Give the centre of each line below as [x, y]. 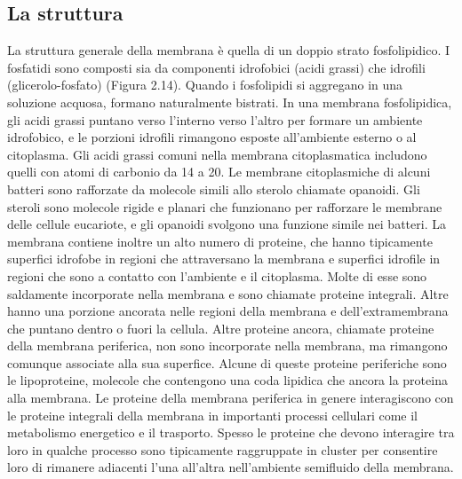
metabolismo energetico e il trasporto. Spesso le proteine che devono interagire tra [231, 432]
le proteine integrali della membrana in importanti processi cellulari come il [212, 415]
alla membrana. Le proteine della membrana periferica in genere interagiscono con [231, 398]
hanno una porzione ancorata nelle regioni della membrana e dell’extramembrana [228, 311]
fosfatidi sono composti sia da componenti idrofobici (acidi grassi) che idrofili [216, 67]
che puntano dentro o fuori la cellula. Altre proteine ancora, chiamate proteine [221, 328]
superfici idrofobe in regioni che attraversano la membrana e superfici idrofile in [224, 259]
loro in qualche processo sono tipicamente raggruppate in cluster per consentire [223, 449]
